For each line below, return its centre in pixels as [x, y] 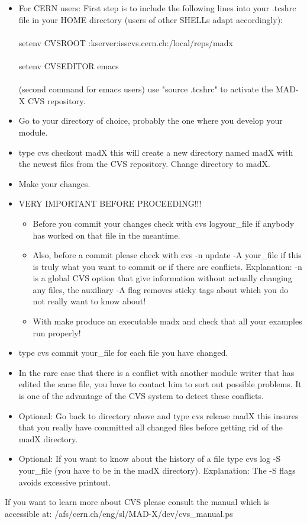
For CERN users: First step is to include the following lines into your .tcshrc [157, 8]
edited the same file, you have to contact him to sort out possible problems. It [160, 384]
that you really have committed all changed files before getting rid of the [151, 427]
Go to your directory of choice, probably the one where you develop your [151, 120]
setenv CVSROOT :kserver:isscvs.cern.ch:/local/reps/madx [126, 42]
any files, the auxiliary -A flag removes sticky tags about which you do [161, 289]
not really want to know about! [89, 301]
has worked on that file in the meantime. [106, 235]
